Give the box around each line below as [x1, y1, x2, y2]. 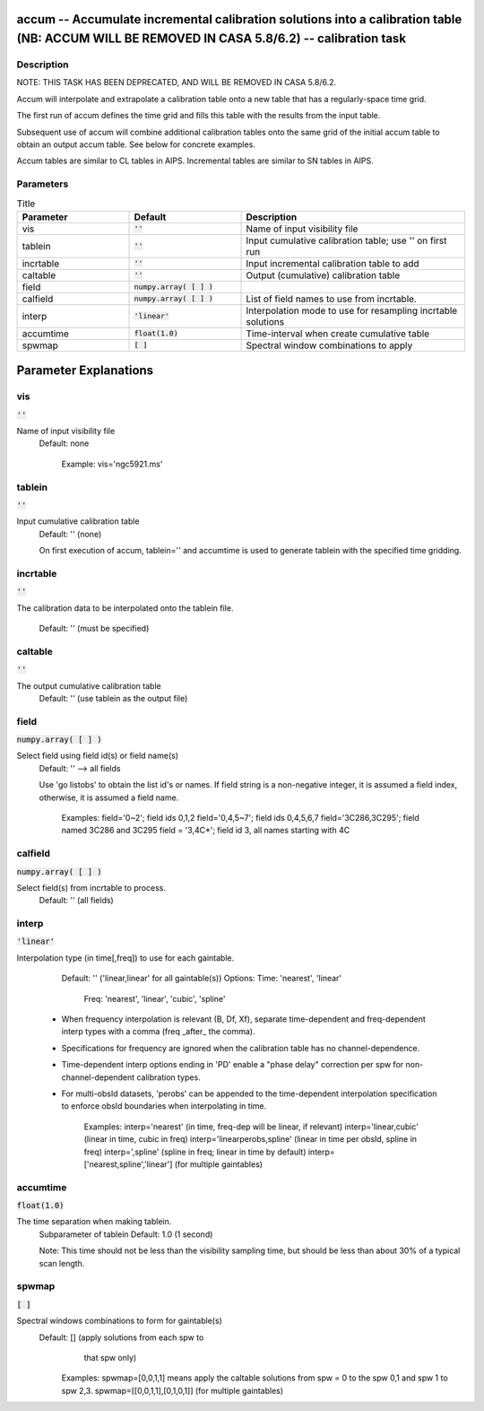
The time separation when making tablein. [16, 1216, 172, 1227]
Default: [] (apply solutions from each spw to [39, 1332, 204, 1343]
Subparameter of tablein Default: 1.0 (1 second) [39, 1229, 213, 1240]
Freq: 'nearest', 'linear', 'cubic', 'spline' [83, 993, 226, 1004]
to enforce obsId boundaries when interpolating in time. [61, 1101, 267, 1111]
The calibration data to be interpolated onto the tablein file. [16, 602, 234, 614]
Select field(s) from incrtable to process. [16, 882, 166, 893]
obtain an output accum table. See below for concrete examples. [16, 139, 255, 150]
